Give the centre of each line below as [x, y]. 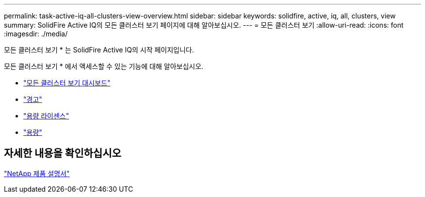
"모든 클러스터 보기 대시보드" [67, 83]
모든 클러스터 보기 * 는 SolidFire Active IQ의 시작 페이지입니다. [99, 50]
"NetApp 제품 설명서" [37, 173]
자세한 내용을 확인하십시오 [63, 153]
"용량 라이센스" [46, 116]
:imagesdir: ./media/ [36, 34]
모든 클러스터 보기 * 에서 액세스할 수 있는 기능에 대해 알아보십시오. [104, 66]
